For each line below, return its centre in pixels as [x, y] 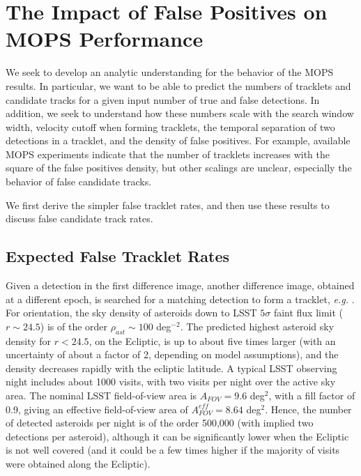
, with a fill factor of [312, 395]
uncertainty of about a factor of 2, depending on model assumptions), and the [172, 354]
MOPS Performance [105, 39]
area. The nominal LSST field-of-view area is [101, 395]
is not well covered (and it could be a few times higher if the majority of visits [173, 450]
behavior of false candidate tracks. [79, 182]
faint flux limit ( [308, 313]
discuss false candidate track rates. [79, 218]
